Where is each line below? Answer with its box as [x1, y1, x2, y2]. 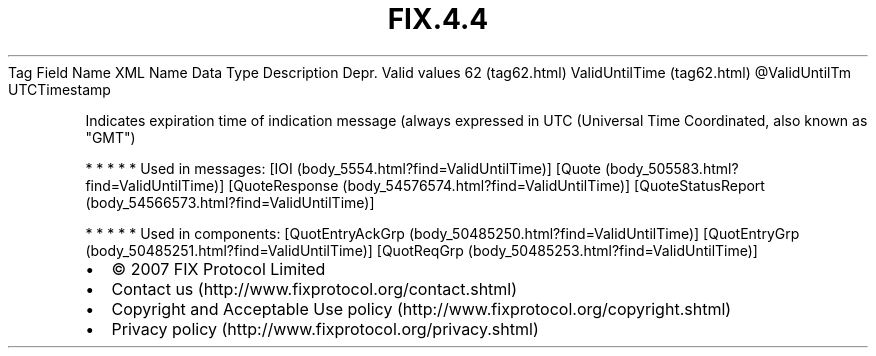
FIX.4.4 [387, 2, 489, 36]
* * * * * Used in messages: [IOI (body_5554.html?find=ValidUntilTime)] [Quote [85, 159, 601, 177]
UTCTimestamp [8, 80, 111, 98]
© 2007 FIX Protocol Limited [111, 258, 326, 279]
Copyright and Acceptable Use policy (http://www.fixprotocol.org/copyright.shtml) [111, 298, 732, 319]
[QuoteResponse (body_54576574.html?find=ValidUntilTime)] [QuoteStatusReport [228, 176, 765, 194]
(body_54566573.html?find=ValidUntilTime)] [85, 193, 375, 211]
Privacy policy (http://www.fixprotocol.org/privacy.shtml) [111, 318, 539, 339]
